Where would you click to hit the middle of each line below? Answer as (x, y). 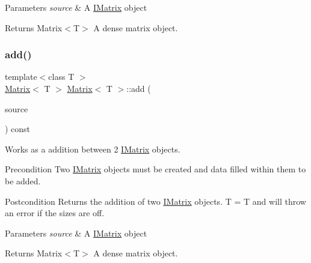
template (21, 77)
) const (18, 129)
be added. (23, 180)
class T (61, 77)
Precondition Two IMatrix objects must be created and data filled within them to (155, 169)
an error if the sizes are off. (55, 213)
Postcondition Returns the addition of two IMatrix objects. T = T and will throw (155, 201)
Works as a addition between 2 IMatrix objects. (93, 149)
